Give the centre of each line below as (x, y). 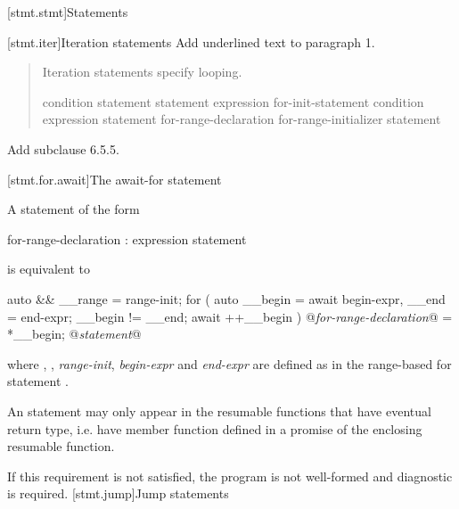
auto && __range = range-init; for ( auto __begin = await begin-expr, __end (226, 298)
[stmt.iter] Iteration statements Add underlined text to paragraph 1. (191, 41)
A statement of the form (74, 209)
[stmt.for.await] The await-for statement (115, 179)
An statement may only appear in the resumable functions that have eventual (219, 410)
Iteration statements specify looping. (142, 72)
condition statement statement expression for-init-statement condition (233, 101)
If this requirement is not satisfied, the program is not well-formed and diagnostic (230, 476)
